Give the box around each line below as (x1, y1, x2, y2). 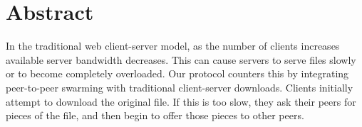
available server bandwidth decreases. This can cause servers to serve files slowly (6, 52, 356, 67)
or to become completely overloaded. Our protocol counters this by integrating (6, 66, 349, 81)
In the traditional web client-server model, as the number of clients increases (6, 38, 340, 53)
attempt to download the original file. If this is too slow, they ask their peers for (6, 94, 356, 109)
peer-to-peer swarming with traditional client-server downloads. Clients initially (6, 79, 353, 94)
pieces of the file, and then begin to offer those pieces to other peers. (6, 108, 304, 123)
